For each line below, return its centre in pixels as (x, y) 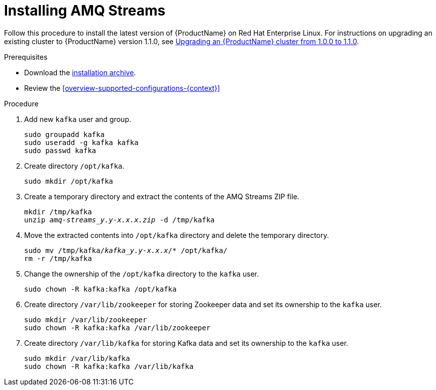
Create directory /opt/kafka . (74, 166)
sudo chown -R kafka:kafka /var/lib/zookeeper (117, 328)
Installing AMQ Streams (85, 11)
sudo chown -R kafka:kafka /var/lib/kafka (109, 366)
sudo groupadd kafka (65, 134)
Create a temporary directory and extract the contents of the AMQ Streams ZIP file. (162, 196)
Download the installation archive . (80, 72)
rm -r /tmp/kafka (58, 258)
